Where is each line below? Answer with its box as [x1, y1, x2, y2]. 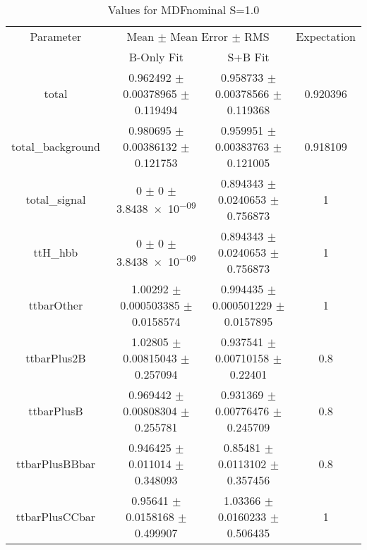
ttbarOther [28, 297, 83, 313]
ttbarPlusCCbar [16, 508, 96, 525]
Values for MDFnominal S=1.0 [107, 1, 260, 18]
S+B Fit [227, 49, 270, 65]
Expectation [296, 28, 356, 44]
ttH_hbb [33, 244, 78, 260]
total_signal [25, 191, 86, 207]
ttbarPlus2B [25, 350, 86, 366]
